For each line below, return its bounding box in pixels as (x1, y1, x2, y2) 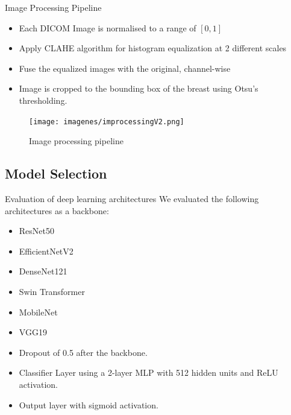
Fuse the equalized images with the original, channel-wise (19, 62, 231, 74)
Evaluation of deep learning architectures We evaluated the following (5, 192, 259, 205)
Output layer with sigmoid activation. (19, 398, 158, 411)
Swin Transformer (19, 285, 85, 297)
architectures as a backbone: (5, 204, 109, 217)
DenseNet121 (19, 265, 67, 277)
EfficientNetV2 (19, 244, 74, 257)
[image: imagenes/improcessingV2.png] (29, 117, 184, 126)
